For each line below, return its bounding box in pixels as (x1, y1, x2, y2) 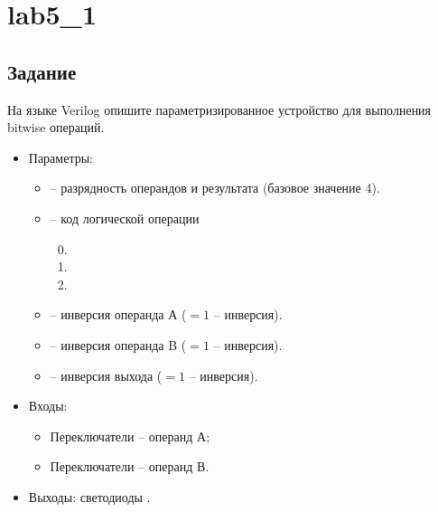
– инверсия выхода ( (50, 365, 163, 384)
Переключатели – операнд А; (50, 426, 210, 445)
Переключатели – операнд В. (50, 457, 210, 476)
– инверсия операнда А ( (50, 305, 187, 324)
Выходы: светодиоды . (28, 487, 151, 506)
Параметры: (28, 147, 93, 166)
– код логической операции (50, 208, 200, 227)
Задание (7, 57, 77, 85)
